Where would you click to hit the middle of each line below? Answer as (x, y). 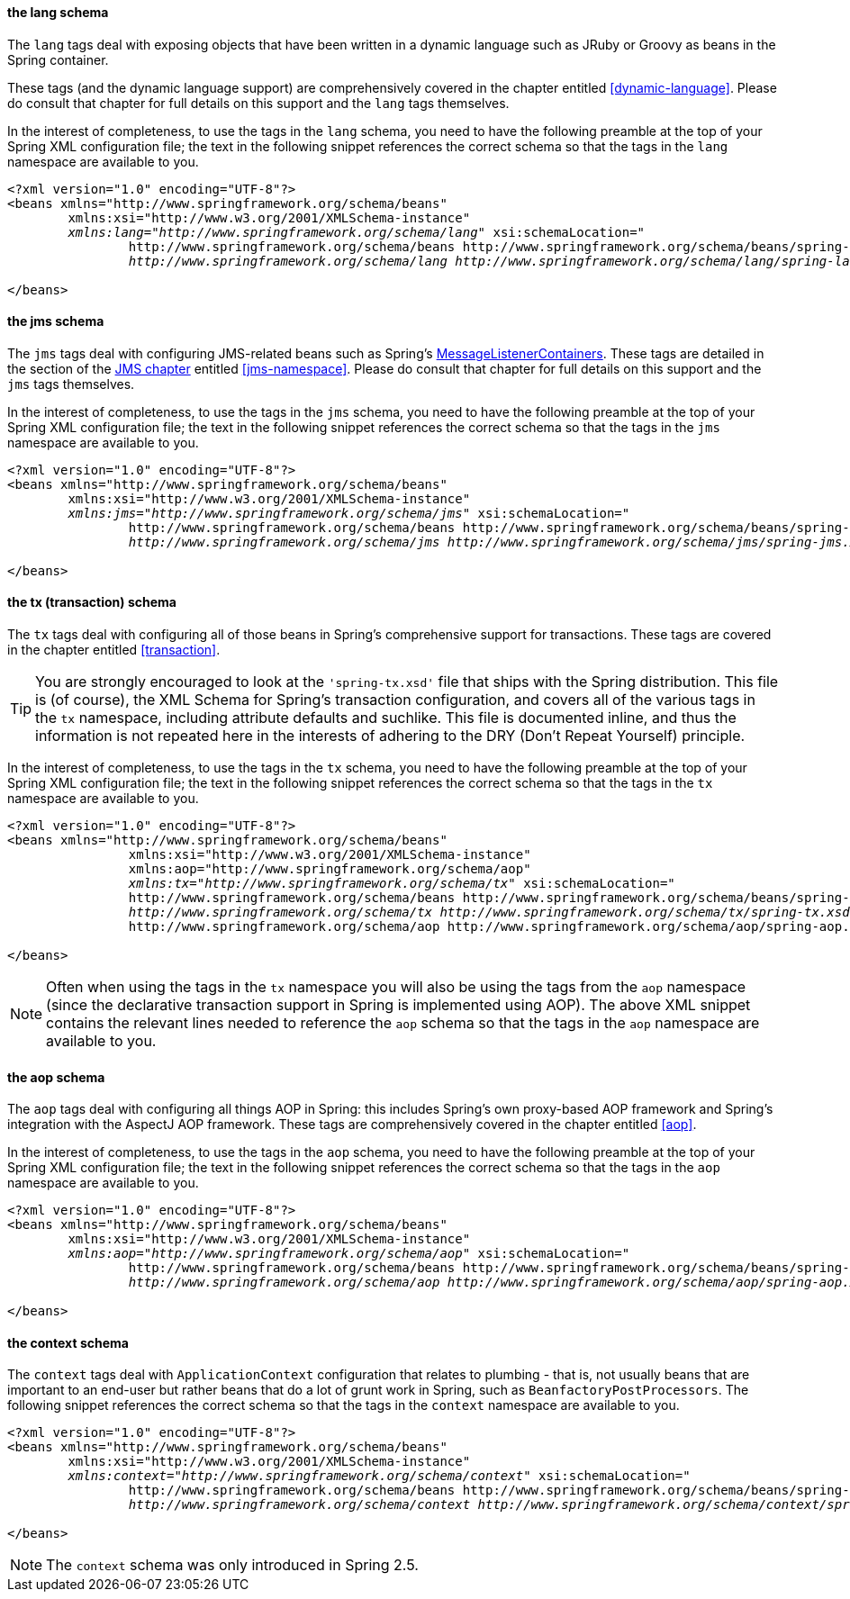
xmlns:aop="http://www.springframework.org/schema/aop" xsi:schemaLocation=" (349, 1254)
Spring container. (58, 59)
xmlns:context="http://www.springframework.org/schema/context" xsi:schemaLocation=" (379, 1476)
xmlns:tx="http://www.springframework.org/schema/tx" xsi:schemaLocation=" (402, 884)
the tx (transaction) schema (92, 602)
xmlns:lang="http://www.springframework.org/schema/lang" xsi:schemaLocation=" (357, 232)
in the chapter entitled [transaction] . (114, 650)
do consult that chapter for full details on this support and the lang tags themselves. (258, 103)
